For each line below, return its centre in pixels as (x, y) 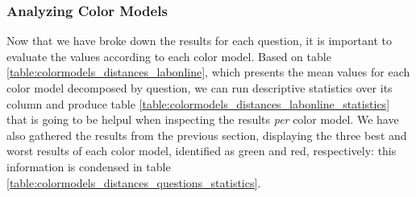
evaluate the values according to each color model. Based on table (169, 56)
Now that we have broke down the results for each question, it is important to (199, 41)
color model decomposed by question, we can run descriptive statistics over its (200, 88)
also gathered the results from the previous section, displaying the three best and (207, 135)
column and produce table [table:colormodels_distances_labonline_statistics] (198, 103)
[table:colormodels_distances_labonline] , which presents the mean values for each (208, 72)
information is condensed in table (89, 166)
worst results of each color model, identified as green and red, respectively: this (202, 151)
